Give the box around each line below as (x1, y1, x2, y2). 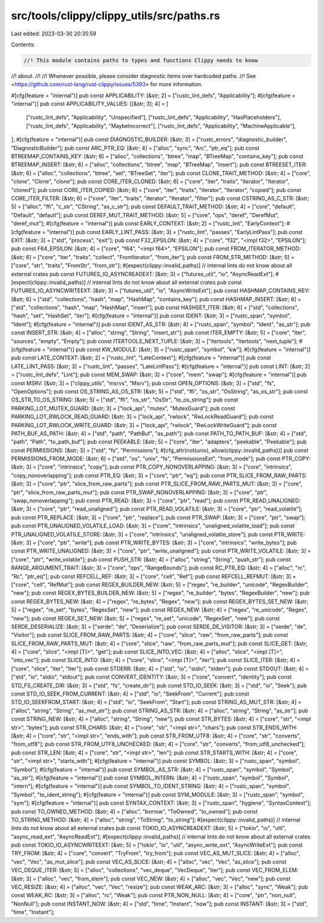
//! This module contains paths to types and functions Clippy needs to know (23, 57, 258, 64)
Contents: (11, 41, 35, 48)
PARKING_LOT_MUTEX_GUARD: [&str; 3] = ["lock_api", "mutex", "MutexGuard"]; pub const (11, 404, 235, 412)
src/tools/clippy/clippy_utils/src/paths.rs (11, 9, 220, 22)
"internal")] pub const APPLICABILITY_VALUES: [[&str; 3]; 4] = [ (11, 100, 169, 107)
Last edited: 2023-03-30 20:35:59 (11, 30, 97, 37)
